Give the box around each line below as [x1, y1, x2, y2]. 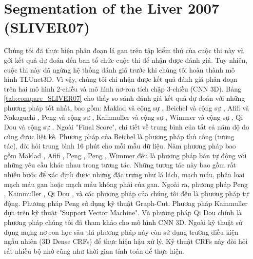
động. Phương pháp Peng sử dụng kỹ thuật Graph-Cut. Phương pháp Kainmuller [4, 198, 248, 208]
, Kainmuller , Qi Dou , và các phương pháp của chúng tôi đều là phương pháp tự [4, 188, 249, 199]
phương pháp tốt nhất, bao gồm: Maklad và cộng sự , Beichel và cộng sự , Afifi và [4, 102, 249, 112]
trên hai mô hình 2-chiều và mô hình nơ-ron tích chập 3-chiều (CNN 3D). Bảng [4, 83, 241, 93]
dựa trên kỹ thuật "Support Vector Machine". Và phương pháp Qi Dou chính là [4, 207, 242, 218]
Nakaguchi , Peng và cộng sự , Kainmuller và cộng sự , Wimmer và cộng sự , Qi [4, 112, 243, 122]
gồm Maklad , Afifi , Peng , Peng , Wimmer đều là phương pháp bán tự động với [4, 150, 247, 160]
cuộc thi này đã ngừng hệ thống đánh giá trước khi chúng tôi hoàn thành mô [4, 64, 235, 74]
